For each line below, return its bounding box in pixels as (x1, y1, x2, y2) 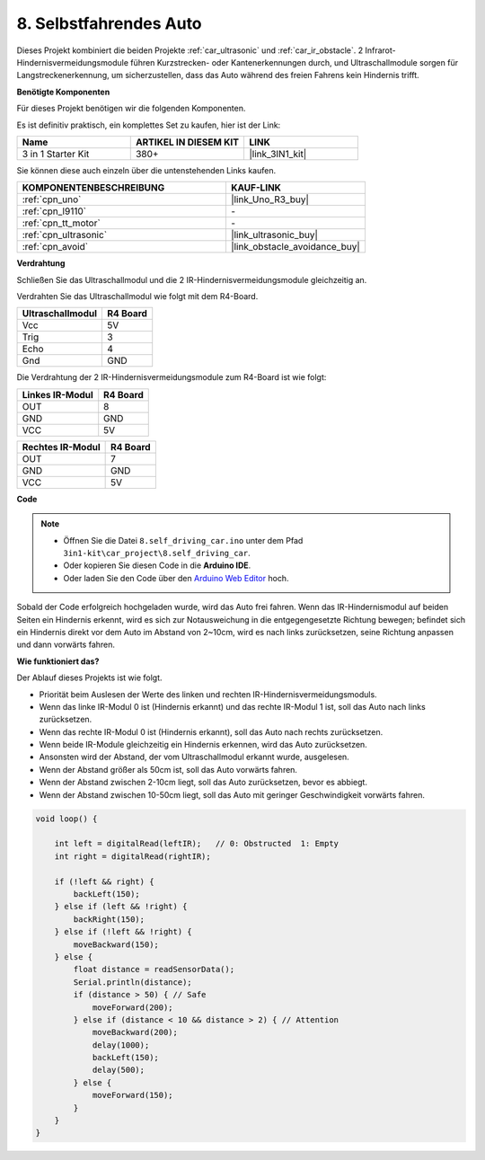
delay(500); (92, 1065, 145, 1076)
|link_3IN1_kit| (249, 147, 307, 160)
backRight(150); (73, 914, 145, 925)
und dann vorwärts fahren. (16, 639, 116, 651)
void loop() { (35, 813, 98, 824)
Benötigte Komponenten (16, 86, 110, 97)
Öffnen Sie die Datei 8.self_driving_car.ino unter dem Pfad (63, 535, 304, 545)
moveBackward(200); (92, 1027, 179, 1038)
